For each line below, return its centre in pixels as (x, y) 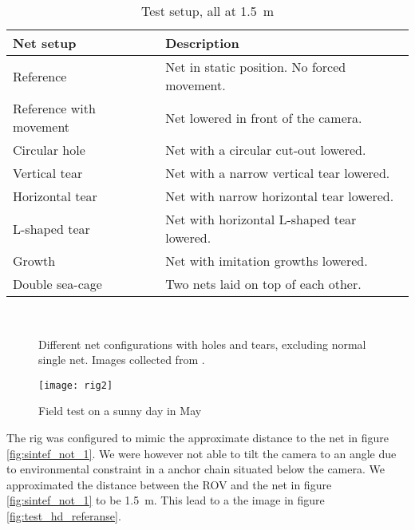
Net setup (45, 43)
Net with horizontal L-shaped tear (261, 219)
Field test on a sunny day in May (120, 411)
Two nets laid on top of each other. (263, 284)
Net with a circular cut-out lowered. (266, 150)
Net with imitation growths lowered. (267, 261)
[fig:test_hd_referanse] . (64, 516)
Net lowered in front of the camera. (264, 117)
